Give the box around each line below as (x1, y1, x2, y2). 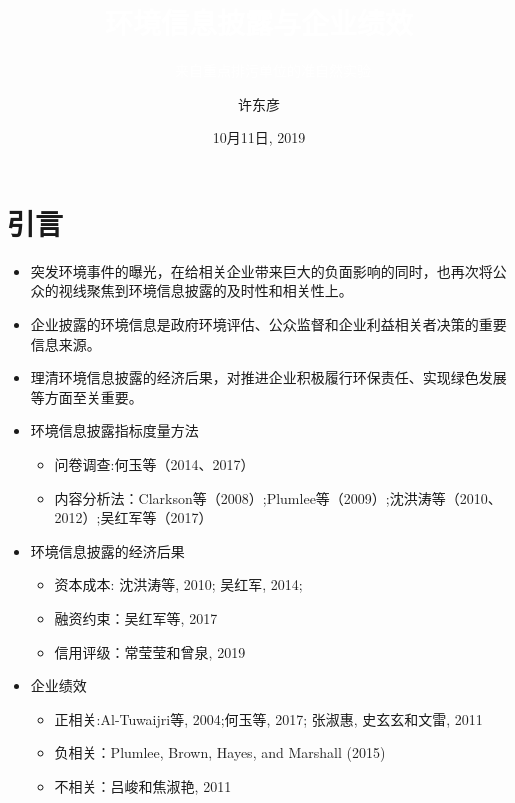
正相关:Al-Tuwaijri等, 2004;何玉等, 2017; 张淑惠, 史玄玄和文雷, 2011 (54, 708, 483, 729)
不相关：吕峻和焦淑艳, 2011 (54, 775, 232, 796)
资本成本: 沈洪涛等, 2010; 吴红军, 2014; (54, 574, 303, 595)
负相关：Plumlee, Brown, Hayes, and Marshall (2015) (54, 742, 386, 763)
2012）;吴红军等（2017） (54, 507, 213, 528)
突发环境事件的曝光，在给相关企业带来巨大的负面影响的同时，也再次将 (30, 260, 493, 281)
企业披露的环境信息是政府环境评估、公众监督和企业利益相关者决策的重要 (30, 314, 507, 335)
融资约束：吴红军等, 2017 (54, 607, 218, 628)
